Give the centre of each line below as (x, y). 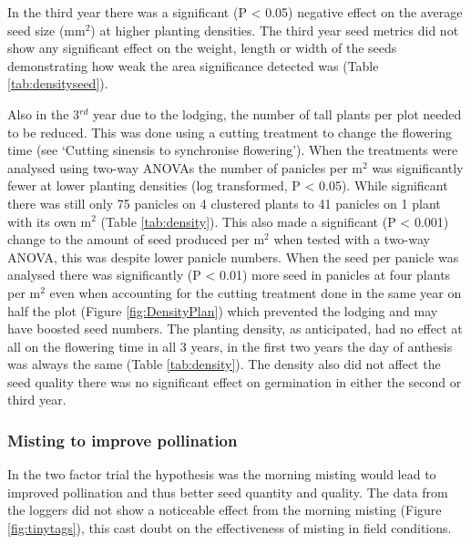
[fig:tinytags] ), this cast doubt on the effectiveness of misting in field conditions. (230, 528)
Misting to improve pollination (123, 440)
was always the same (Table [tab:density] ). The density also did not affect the (224, 364)
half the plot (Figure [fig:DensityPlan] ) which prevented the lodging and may (223, 310)
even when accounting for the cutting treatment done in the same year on (256, 292)
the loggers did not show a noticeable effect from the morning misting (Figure (225, 510)
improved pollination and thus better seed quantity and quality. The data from (228, 492)
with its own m (50, 221)
